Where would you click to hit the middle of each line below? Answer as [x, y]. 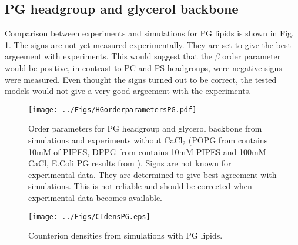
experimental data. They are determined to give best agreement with [153, 174]
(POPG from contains [228, 140]
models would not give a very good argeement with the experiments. [128, 91]
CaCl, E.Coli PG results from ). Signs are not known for [130, 163]
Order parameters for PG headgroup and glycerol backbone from [145, 128]
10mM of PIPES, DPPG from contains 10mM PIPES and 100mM [147, 151]
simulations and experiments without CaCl [106, 140]
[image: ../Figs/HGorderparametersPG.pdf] [113, 110]
